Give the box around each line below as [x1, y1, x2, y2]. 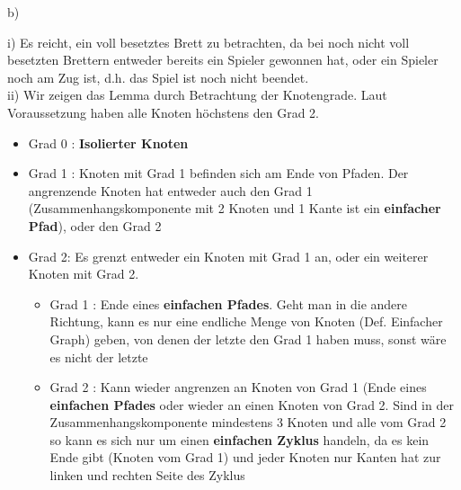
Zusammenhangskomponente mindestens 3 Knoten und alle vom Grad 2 [49, 413, 447, 432]
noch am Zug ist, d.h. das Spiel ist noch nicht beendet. [7, 67, 309, 86]
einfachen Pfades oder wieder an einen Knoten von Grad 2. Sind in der [49, 395, 454, 414]
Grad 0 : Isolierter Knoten [28, 133, 189, 152]
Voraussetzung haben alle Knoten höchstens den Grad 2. [7, 102, 320, 121]
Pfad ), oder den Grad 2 [28, 216, 162, 235]
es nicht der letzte [49, 347, 148, 366]
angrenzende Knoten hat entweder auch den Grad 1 [28, 181, 313, 200]
